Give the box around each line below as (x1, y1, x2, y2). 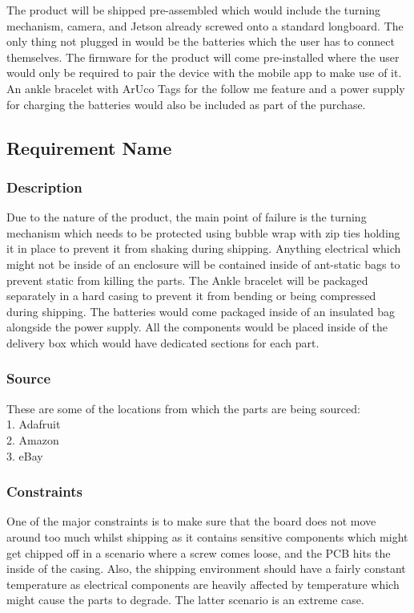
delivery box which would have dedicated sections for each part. (6, 334, 320, 351)
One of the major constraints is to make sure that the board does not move (6, 513, 376, 530)
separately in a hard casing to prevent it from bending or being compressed (6, 287, 376, 304)
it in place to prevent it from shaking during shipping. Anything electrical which (6, 240, 401, 257)
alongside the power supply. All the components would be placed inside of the (6, 319, 388, 335)
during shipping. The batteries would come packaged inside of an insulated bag (6, 302, 395, 319)
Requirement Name (6, 135, 172, 160)
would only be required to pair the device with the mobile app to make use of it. (6, 64, 402, 81)
